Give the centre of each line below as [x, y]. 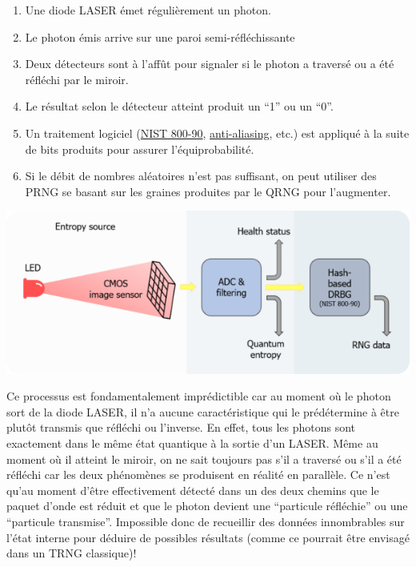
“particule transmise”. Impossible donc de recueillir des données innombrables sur [206, 521]
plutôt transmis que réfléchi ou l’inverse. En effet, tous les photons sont [181, 427]
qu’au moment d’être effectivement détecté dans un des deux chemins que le [193, 490]
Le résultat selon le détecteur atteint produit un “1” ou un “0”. [179, 106]
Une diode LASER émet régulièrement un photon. [148, 10]
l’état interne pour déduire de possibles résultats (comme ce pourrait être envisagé [208, 537]
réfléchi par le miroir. [77, 79]
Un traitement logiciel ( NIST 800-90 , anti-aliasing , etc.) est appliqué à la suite [217, 133]
